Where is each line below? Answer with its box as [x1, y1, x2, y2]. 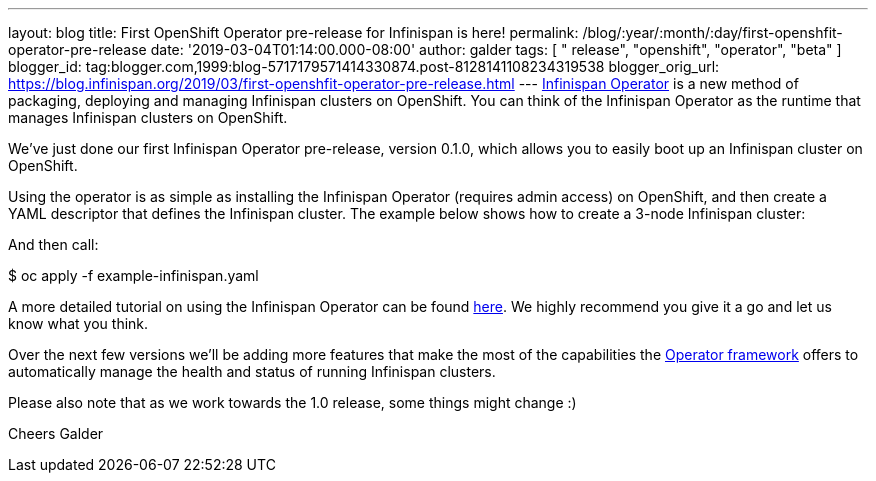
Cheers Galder [8, 425, 104, 442]
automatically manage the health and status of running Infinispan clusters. [8, 363, 496, 380]
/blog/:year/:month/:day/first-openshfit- [582, 24, 843, 41]
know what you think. [8, 315, 149, 332]
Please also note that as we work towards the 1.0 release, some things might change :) [8, 394, 577, 411]
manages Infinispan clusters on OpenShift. [8, 109, 288, 126]
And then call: [8, 236, 99, 253]
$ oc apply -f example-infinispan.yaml [8, 267, 259, 284]
